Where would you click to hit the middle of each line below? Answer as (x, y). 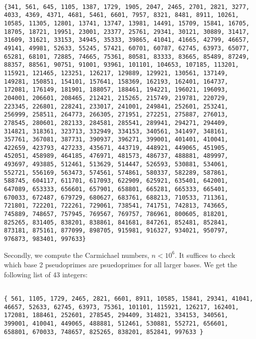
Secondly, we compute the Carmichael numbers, (77, 255)
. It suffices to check (205, 255)
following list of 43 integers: (46, 274)
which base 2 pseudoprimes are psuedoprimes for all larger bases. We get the (121, 265)
